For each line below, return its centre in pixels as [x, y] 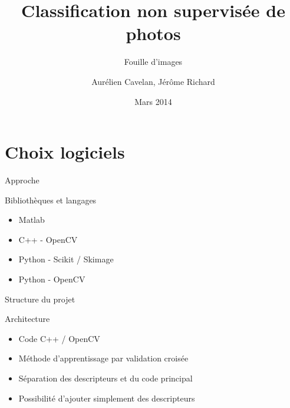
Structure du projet [40, 299]
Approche [22, 180]
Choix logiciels [65, 152]
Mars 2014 [153, 101]
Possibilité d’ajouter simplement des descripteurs [107, 398]
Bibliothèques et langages [51, 200]
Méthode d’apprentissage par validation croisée [103, 358]
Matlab [32, 220]
